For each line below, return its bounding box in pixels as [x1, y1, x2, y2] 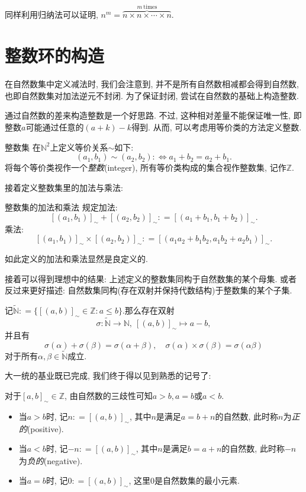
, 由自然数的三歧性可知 [65, 389, 153, 401]
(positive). [27, 422, 64, 435]
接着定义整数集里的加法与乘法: [5, 181, 123, 193]
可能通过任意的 [25, 120, 84, 133]
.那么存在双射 [122, 304, 175, 317]
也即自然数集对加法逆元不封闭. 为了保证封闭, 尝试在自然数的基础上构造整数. [5, 89, 299, 101]
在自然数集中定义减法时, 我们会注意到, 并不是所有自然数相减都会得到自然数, [5, 78, 299, 90]
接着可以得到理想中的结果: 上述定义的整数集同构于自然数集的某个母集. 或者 [5, 272, 297, 285]
